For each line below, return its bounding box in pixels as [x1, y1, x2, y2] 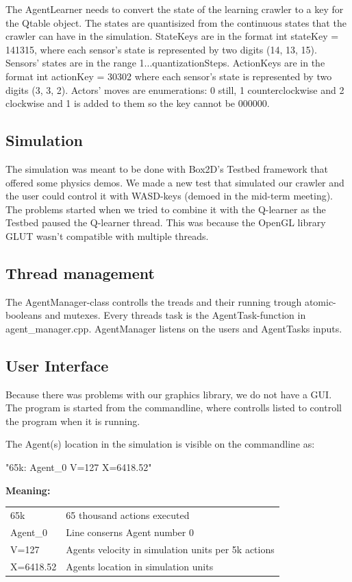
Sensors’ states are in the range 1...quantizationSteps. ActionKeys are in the [5, 56, 325, 70]
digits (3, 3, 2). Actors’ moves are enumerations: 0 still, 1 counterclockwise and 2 [5, 82, 344, 97]
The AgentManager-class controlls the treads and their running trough [5, 294, 302, 308]
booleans [5, 308, 42, 322]
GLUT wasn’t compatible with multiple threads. [5, 228, 209, 243]
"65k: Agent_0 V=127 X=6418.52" [5, 460, 152, 474]
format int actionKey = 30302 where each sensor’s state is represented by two [5, 69, 332, 83]
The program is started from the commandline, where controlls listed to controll [5, 400, 342, 415]
